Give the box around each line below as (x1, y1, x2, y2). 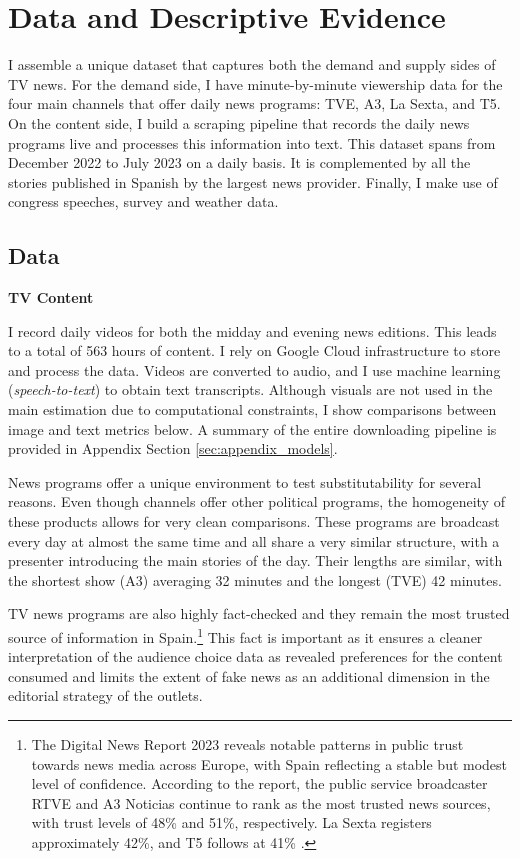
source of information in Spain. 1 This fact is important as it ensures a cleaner (8, 623, 483, 647)
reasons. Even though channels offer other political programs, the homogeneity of (8, 491, 505, 512)
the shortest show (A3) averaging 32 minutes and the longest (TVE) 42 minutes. (8, 569, 502, 590)
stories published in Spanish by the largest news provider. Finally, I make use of (8, 171, 498, 192)
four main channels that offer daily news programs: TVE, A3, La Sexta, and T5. (8, 93, 501, 114)
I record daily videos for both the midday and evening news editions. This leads (8, 320, 497, 341)
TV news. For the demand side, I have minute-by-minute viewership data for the (8, 73, 503, 94)
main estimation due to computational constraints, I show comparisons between (8, 399, 497, 420)
